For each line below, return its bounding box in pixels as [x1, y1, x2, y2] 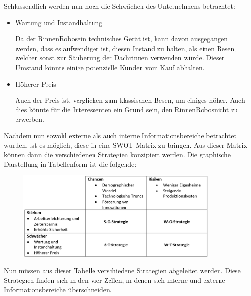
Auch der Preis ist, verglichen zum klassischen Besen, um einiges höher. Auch [15, 95, 245, 105]
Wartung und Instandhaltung [15, 17, 103, 27]
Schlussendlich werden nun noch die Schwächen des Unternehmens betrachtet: [4, 1, 235, 11]
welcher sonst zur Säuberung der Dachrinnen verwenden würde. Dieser [15, 52, 225, 63]
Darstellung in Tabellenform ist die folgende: [4, 158, 137, 169]
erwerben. [15, 114, 44, 124]
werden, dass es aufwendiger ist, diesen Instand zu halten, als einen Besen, [15, 43, 236, 53]
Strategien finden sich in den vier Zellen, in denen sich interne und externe [4, 275, 225, 285]
